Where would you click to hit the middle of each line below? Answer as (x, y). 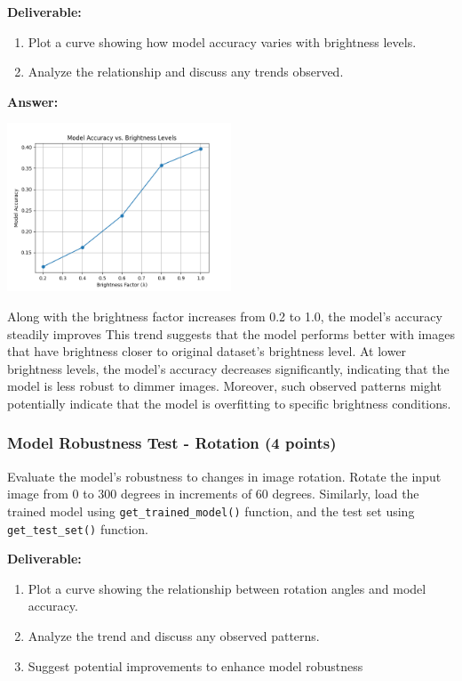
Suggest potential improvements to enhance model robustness (195, 665)
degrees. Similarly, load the (346, 494)
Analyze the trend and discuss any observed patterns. (174, 636)
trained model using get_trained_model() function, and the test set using (211, 511)
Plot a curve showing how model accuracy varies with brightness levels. (222, 41)
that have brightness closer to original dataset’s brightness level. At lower (207, 351)
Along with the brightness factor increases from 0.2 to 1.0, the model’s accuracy (225, 316)
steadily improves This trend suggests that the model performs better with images (231, 333)
